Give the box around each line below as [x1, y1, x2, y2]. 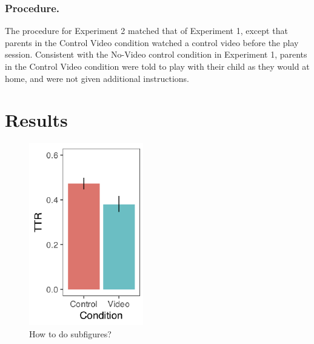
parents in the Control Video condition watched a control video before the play [5, 36, 299, 49]
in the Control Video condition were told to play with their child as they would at [5, 60, 310, 72]
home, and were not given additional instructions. [5, 72, 189, 84]
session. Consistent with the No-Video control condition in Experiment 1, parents [5, 48, 307, 61]
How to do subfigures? [29, 327, 112, 340]
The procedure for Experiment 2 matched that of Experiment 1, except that [5, 24, 288, 37]
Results [5, 107, 68, 132]
